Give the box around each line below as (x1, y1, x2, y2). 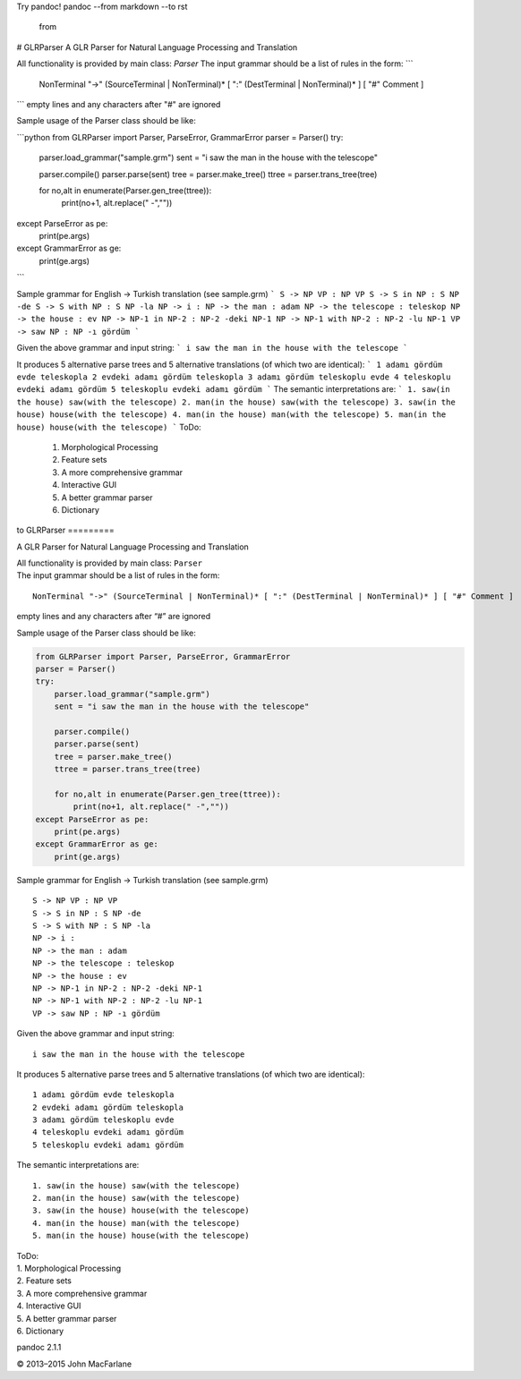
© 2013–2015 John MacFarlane (16, 1358, 132, 1369)
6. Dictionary (16, 1325, 64, 1336)
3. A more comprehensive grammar (16, 1288, 148, 1298)
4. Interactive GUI (16, 1300, 81, 1311)
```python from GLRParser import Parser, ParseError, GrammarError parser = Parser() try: (16, 132, 344, 142)
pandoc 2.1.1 (16, 1342, 62, 1353)
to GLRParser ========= (16, 524, 115, 536)
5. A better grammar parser (16, 1313, 117, 1324)
